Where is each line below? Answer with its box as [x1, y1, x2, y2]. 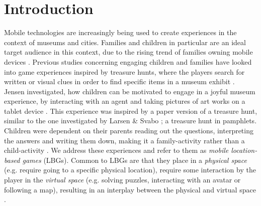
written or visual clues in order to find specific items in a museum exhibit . [4, 76, 235, 87]
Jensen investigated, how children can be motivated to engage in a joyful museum [4, 86, 255, 96]
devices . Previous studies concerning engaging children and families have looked [4, 56, 252, 67]
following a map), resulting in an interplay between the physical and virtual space [4, 184, 256, 194]
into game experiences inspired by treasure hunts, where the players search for [4, 66, 245, 77]
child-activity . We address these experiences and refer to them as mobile [4, 145, 229, 155]
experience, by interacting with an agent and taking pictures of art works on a [4, 96, 245, 106]
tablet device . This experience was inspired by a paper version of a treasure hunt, [4, 105, 257, 116]
